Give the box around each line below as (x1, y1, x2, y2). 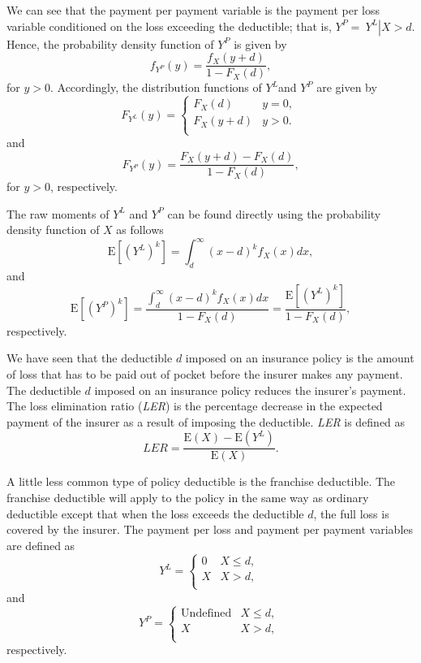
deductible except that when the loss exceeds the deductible (6, 505, 304, 522)
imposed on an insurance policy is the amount (185, 349, 415, 366)
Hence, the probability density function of (6, 35, 214, 52)
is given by (234, 35, 287, 52)
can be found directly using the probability (167, 205, 381, 222)
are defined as (6, 536, 75, 553)
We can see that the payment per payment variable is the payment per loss (6, 2, 380, 18)
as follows (116, 221, 164, 238)
